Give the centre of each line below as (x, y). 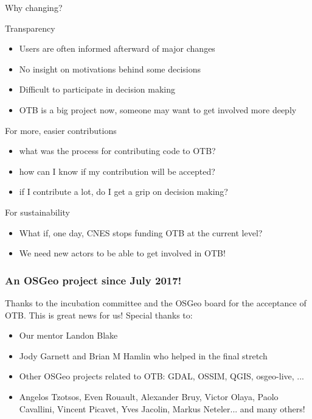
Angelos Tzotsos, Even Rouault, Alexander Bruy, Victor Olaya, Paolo (149, 396)
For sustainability (37, 212)
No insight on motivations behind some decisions (110, 69)
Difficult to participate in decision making (97, 89)
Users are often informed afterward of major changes (117, 48)
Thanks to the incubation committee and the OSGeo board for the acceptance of (156, 302)
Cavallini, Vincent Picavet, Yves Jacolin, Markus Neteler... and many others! (162, 408)
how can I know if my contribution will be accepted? (117, 171)
